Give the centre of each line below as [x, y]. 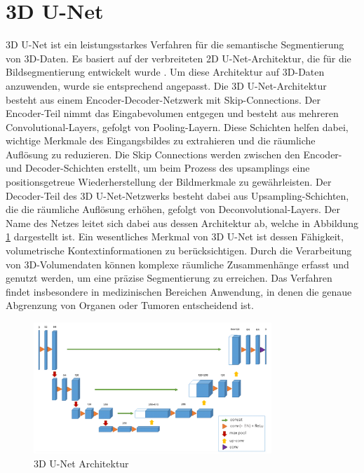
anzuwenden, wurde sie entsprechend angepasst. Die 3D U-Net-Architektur [166, 85]
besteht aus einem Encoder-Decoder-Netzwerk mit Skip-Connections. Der [163, 99]
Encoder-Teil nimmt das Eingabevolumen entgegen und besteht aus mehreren [172, 113]
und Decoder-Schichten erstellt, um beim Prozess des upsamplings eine [158, 168]
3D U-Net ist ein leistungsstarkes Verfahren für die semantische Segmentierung [175, 44]
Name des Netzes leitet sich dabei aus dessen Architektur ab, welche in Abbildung [182, 222]
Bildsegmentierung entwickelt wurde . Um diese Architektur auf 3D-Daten [165, 72]
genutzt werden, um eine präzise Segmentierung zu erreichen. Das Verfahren [169, 278]
